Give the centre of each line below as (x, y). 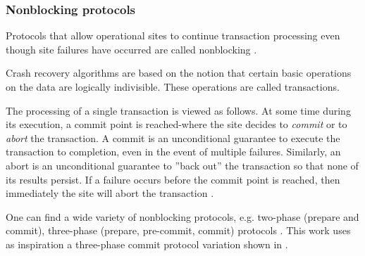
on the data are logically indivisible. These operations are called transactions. (173, 87)
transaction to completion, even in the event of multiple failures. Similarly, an (173, 152)
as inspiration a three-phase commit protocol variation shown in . (147, 244)
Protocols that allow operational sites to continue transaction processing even (173, 36)
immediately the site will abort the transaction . (110, 193)
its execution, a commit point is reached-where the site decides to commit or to (177, 124)
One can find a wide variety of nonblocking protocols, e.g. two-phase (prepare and (182, 216)
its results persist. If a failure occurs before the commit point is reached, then (173, 179)
